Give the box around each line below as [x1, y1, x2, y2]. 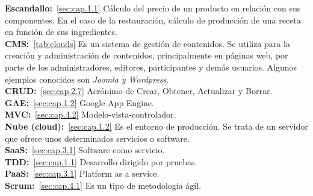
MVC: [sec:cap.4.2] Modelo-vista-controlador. [5, 108, 176, 121]
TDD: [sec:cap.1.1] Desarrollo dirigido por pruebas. [5, 155, 197, 168]
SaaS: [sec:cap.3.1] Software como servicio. [5, 144, 165, 156]
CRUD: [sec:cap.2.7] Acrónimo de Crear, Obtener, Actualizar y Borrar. [5, 84, 273, 97]
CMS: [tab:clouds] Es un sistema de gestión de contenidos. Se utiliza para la [5, 37, 290, 49]
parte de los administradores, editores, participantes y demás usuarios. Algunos [5, 60, 297, 73]
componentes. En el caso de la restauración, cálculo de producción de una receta [5, 13, 301, 26]
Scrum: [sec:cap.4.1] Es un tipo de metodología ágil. [5, 179, 202, 191]
